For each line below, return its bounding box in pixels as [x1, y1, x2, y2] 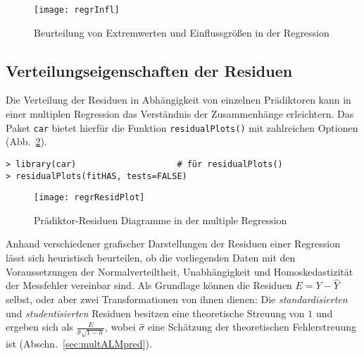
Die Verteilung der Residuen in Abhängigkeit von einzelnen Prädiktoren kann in [6, 92, 351, 107]
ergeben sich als [6, 319, 73, 334]
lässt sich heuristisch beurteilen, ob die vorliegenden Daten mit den [6, 250, 296, 265]
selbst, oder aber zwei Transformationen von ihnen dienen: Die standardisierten [6, 292, 348, 307]
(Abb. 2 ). [6, 134, 47, 149]
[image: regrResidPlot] [34, 192, 145, 203]
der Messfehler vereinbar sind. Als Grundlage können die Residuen [6, 278, 292, 293]
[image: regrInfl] [34, 5, 120, 15]
